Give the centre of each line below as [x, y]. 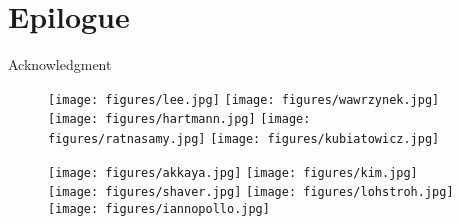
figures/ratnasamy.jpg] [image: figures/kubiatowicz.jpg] [244, 139]
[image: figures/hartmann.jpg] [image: [179, 119]
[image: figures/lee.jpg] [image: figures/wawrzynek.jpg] [244, 99]
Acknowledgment [60, 64]
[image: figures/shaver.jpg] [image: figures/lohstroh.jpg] [251, 192]
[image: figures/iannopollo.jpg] [159, 209]
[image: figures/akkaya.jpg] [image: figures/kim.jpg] [233, 172]
